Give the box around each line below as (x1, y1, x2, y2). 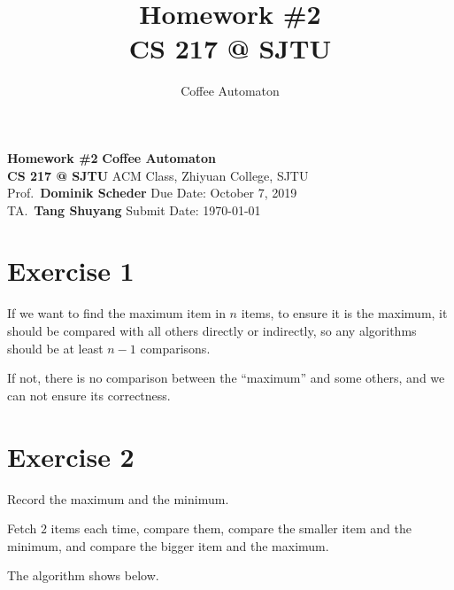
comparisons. (140, 338, 211, 357)
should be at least (7, 338, 104, 357)
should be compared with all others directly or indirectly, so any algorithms (7, 322, 417, 339)
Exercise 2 (7, 438, 135, 474)
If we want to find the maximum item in (7, 304, 226, 322)
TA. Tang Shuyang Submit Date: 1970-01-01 (7, 200, 261, 219)
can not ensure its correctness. (7, 385, 171, 404)
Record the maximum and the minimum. (7, 489, 229, 508)
